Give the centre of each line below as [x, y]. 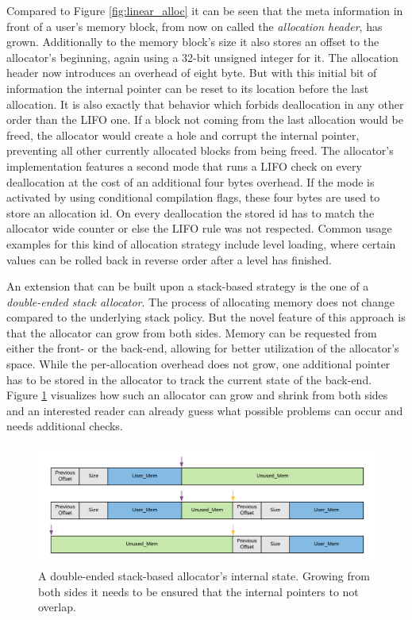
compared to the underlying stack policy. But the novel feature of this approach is [206, 317]
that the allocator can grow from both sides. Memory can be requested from [192, 332]
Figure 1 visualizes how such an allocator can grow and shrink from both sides [197, 395]
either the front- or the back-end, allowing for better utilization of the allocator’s [203, 348]
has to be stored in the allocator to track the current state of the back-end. [189, 379]
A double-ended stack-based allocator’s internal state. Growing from [204, 575]
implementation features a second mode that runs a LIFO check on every [184, 166]
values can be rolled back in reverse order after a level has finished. [169, 259]
